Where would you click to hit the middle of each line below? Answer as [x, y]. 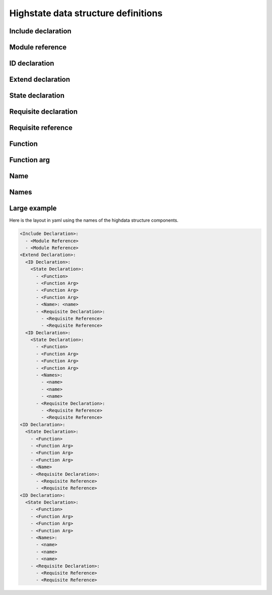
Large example [33, 208]
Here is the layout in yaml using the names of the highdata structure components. [94, 220]
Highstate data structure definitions [86, 13]
